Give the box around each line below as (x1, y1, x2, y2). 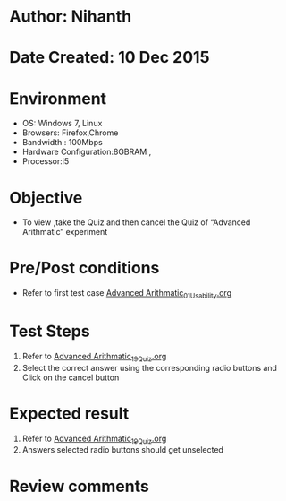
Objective (9, 187, 83, 208)
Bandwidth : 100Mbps (21, 137, 103, 148)
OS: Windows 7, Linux (21, 118, 103, 129)
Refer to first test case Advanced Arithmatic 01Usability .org (21, 288, 232, 300)
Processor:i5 (21, 156, 70, 167)
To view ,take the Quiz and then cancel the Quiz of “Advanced (21, 217, 251, 228)
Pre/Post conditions (9, 258, 160, 279)
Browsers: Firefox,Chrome (21, 127, 119, 138)
